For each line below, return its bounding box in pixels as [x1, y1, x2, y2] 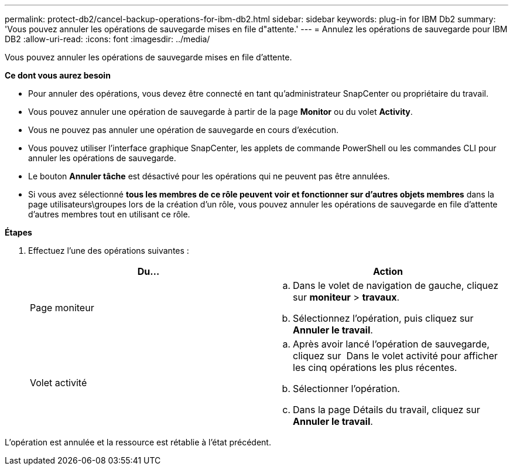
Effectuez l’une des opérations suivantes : [28, 246, 189, 256]
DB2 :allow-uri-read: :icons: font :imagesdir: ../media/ [5, 34, 210, 44]
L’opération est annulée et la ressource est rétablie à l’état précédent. [5, 437, 271, 447]
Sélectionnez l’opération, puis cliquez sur [293, 312, 474, 324]
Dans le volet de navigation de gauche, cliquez [293, 280, 498, 291]
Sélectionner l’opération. [293, 383, 400, 394]
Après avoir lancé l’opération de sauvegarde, [293, 338, 490, 350]
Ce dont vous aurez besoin [5, 70, 111, 80]
